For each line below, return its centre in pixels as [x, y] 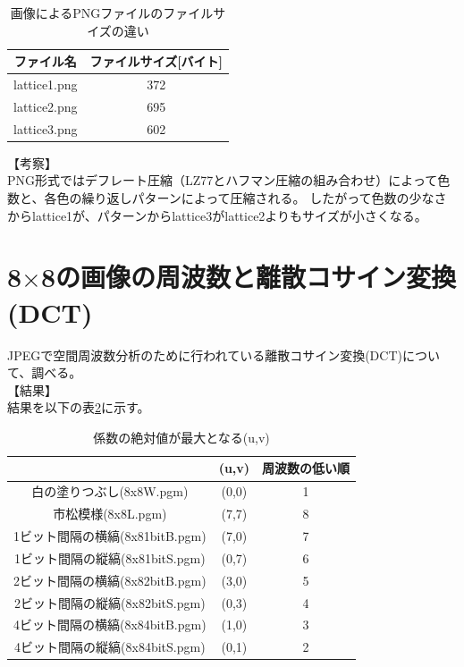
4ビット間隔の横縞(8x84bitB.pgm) [110, 625]
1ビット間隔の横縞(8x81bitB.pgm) [110, 536]
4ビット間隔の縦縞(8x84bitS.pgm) [110, 647]
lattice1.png [46, 84]
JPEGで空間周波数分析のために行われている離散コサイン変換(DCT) [205, 355]
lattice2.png [46, 106]
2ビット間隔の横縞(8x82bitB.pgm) [110, 580]
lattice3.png [46, 128]
